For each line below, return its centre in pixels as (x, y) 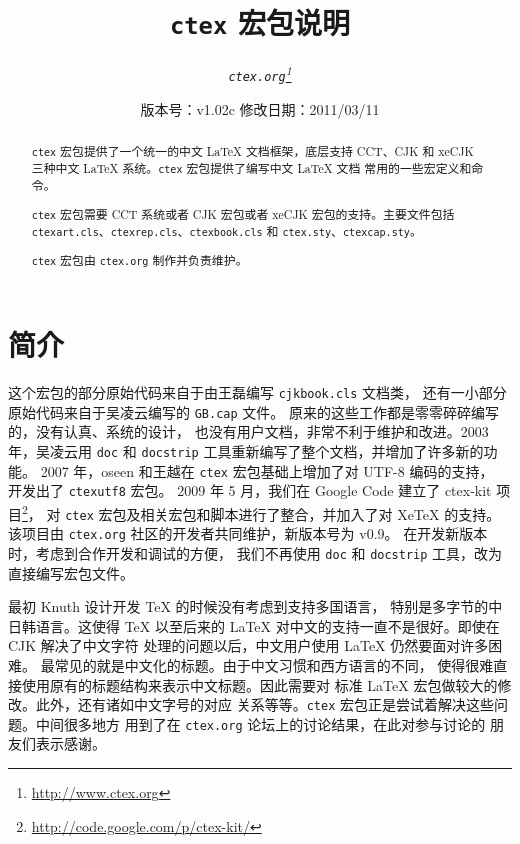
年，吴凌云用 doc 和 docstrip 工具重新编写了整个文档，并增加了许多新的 (246, 450)
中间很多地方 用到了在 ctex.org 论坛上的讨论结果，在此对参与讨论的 (260, 723)
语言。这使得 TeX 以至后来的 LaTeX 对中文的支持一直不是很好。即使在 (267, 625)
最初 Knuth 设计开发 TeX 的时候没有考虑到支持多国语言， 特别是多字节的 (248, 606)
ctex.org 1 (260, 73)
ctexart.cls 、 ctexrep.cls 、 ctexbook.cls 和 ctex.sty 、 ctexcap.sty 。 (226, 230)
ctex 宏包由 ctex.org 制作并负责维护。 (139, 259)
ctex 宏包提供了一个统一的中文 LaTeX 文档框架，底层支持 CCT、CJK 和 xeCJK (252, 150)
